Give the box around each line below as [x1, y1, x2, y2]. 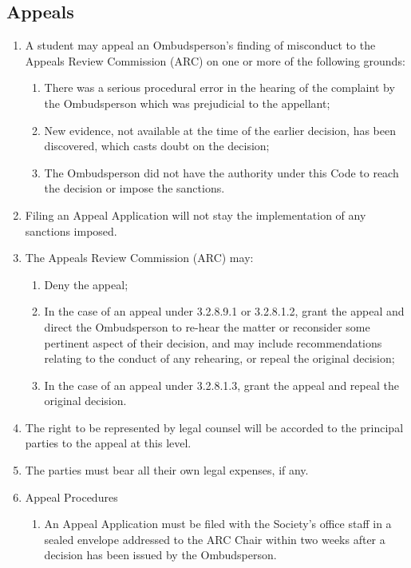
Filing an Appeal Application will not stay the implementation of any [25, 206, 366, 223]
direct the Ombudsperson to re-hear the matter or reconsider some [44, 318, 370, 335]
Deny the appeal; [44, 276, 128, 292]
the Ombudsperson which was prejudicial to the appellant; [44, 94, 330, 111]
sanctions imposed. [25, 222, 117, 239]
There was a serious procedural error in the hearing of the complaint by [44, 79, 395, 96]
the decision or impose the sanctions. [44, 180, 225, 197]
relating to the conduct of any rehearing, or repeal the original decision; [44, 350, 395, 367]
